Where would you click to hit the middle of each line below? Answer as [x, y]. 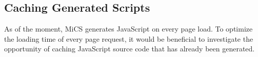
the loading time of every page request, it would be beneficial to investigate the [129, 38]
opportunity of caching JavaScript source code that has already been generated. [130, 49]
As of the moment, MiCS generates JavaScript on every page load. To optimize [128, 29]
